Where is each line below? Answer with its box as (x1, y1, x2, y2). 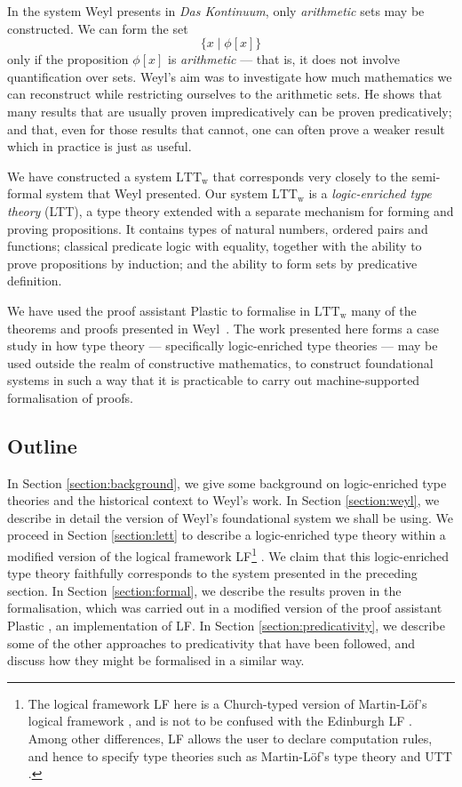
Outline (7, 431, 77, 459)
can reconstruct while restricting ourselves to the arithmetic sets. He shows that (7, 84, 442, 103)
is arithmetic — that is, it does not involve (168, 50, 401, 68)
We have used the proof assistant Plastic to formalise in (7, 301, 310, 319)
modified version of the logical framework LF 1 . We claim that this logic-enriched (7, 544, 449, 565)
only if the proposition (7, 50, 129, 68)
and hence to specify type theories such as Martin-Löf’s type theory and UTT (28, 746, 452, 765)
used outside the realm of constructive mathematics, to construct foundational (7, 353, 434, 372)
